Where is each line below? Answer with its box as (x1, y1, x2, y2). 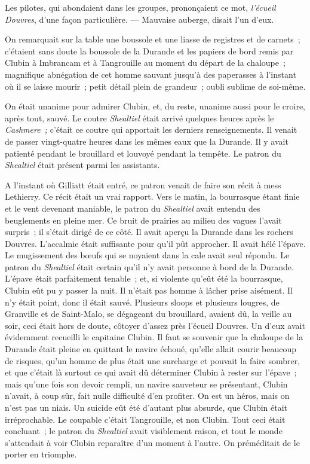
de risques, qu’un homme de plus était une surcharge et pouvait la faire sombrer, (5, 354, 300, 367)
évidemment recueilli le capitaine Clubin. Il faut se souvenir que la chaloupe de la (5, 331, 303, 343)
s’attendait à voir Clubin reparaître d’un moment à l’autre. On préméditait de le (5, 436, 300, 448)
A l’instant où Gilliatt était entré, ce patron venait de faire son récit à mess (5, 178, 281, 191)
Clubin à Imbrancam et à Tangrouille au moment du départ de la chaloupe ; (5, 56, 286, 69)
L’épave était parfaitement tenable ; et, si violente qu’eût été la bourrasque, (5, 272, 283, 285)
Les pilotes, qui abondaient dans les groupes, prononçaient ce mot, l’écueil (5, 1, 276, 13)
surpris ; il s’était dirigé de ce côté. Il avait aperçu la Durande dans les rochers (5, 225, 293, 238)
